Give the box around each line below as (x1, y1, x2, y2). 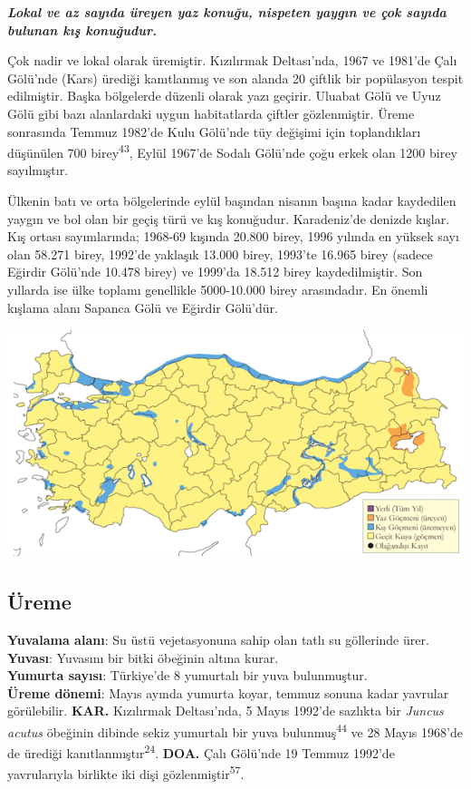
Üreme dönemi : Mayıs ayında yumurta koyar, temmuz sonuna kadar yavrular (7, 683, 449, 702)
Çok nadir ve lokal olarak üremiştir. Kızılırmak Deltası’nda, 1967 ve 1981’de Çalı (7, 51, 457, 70)
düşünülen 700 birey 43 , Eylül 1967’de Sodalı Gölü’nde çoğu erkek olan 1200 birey (7, 141, 457, 161)
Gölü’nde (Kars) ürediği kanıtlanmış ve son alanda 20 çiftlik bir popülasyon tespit (7, 68, 464, 87)
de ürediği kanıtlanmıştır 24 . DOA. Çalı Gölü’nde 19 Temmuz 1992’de (7, 741, 395, 762)
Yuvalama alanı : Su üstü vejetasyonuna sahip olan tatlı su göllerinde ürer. (7, 629, 429, 648)
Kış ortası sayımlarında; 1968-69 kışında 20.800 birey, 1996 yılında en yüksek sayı (7, 227, 459, 246)
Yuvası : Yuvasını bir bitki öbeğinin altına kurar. (7, 648, 279, 667)
